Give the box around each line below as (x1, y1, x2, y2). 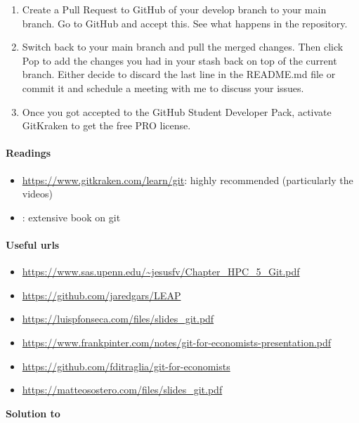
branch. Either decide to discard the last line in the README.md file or (22, 67, 336, 82)
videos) (22, 186, 53, 201)
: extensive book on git (22, 209, 121, 224)
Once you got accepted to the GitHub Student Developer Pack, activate (22, 104, 332, 119)
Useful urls (6, 237, 60, 252)
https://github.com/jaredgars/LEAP (22, 287, 181, 302)
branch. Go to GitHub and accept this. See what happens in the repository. (22, 15, 348, 30)
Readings (6, 145, 51, 160)
